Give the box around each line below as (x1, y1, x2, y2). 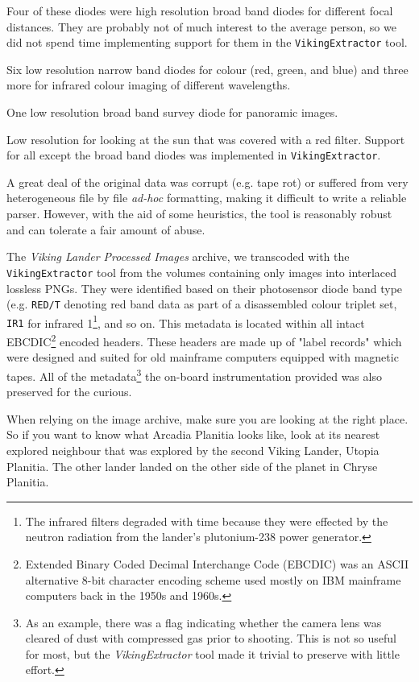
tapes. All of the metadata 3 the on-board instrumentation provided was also (6, 365, 382, 384)
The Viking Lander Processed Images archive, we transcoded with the (6, 248, 350, 265)
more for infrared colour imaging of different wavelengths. (6, 76, 291, 93)
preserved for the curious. (6, 383, 132, 400)
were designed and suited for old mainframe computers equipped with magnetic (6, 349, 399, 366)
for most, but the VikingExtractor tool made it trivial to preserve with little (25, 645, 400, 662)
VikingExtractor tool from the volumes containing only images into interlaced (6, 263, 397, 280)
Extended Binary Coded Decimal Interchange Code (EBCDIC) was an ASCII (25, 555, 409, 572)
